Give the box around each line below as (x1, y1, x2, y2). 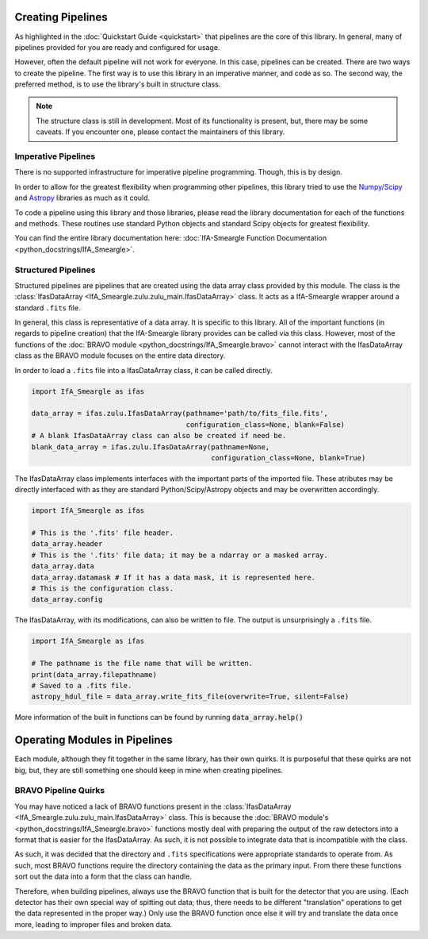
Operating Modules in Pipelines (14, 733, 174, 747)
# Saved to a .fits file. (31, 681, 132, 690)
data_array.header (31, 540, 103, 548)
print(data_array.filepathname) (31, 670, 158, 679)
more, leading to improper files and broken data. (14, 919, 173, 929)
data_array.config (31, 595, 103, 604)
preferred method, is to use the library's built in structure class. (14, 79, 221, 89)
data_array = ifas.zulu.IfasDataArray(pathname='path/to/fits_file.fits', (31, 409, 329, 418)
